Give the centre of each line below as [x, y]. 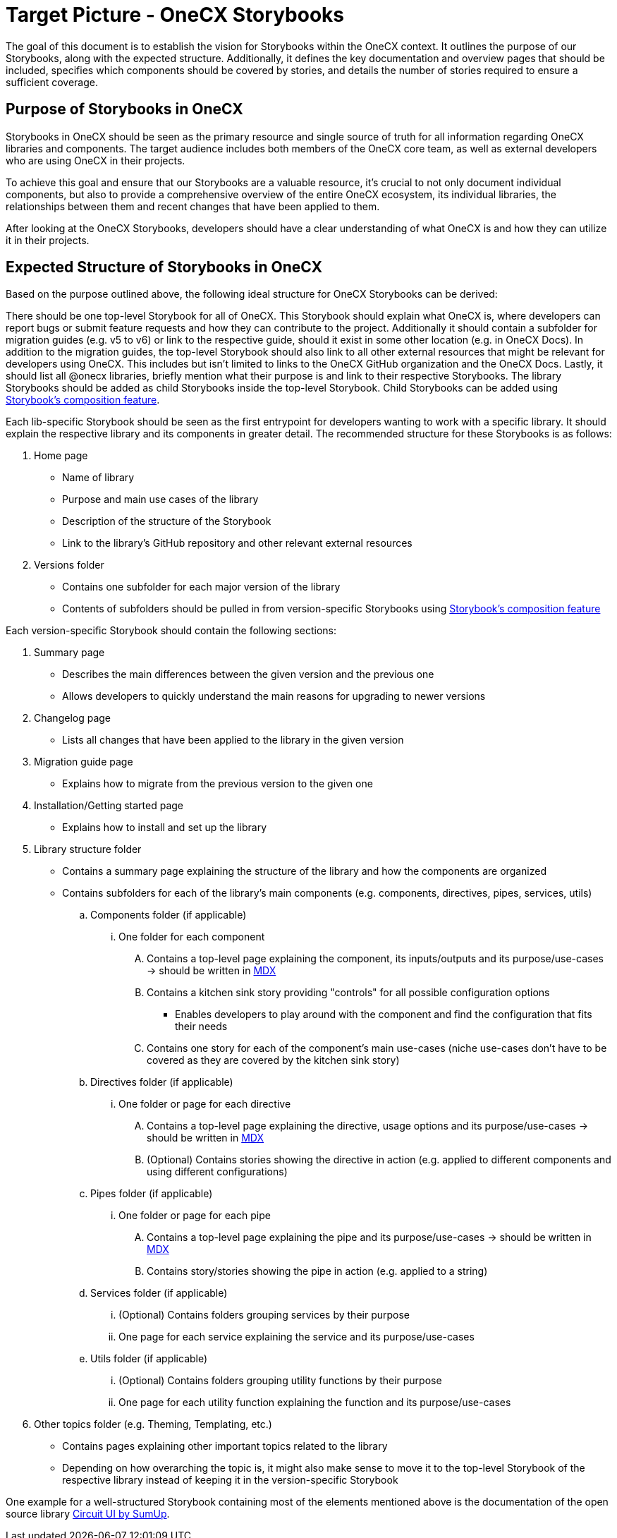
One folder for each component [192, 937]
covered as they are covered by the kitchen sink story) [273, 1060]
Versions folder [69, 565]
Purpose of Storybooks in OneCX [124, 109]
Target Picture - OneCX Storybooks [175, 15]
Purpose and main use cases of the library [160, 499]
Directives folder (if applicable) [162, 1082]
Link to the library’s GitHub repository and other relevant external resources [237, 543]
